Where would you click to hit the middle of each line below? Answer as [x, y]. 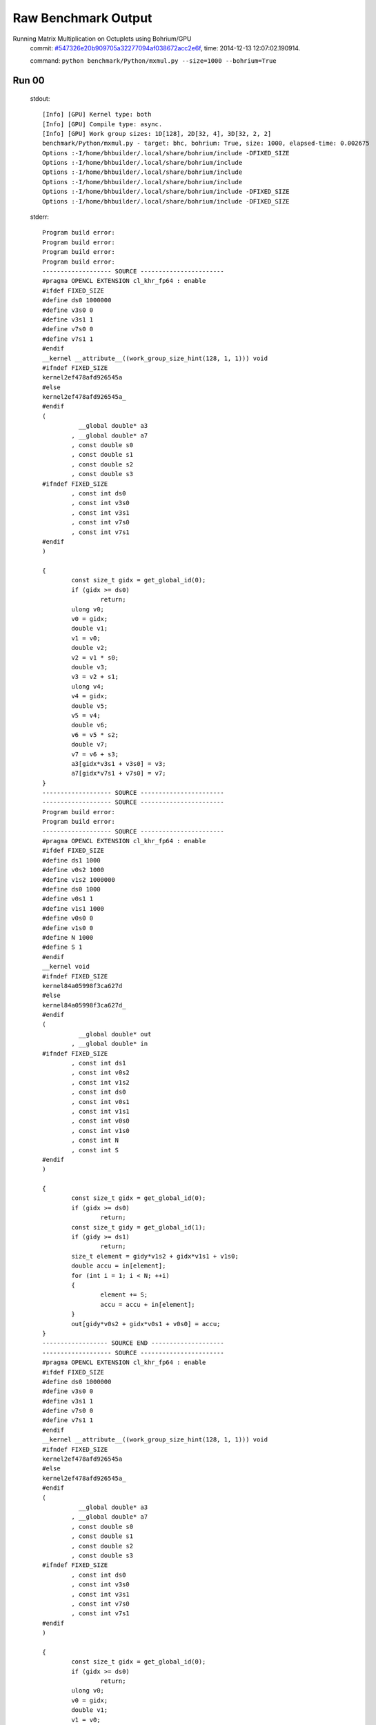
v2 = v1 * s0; [95, 658]
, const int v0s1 [101, 1102]
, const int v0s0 [101, 1121]
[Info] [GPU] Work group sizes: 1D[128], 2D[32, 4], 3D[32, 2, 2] [157, 134]
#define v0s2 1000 [73, 870]
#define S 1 [62, 947]
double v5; [90, 706]
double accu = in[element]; [119, 1266]
